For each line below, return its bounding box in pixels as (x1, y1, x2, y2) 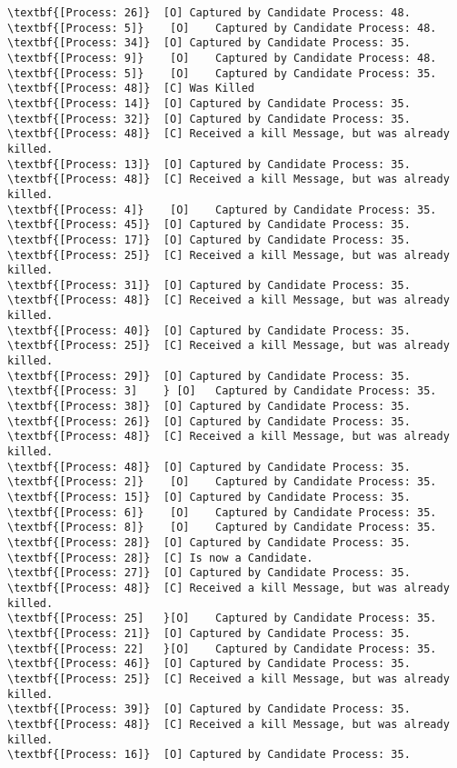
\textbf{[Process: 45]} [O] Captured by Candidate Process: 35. (7, 218, 411, 232)
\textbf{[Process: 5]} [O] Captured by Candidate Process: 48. (7, 21, 437, 35)
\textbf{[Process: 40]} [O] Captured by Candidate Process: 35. (7, 324, 411, 337)
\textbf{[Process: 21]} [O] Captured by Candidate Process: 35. (7, 626, 411, 640)
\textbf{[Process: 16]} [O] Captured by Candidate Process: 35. (7, 748, 411, 762)
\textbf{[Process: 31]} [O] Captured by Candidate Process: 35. (7, 278, 411, 292)
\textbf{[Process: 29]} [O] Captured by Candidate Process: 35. (7, 369, 411, 383)
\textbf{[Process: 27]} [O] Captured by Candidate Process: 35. (7, 566, 411, 580)
